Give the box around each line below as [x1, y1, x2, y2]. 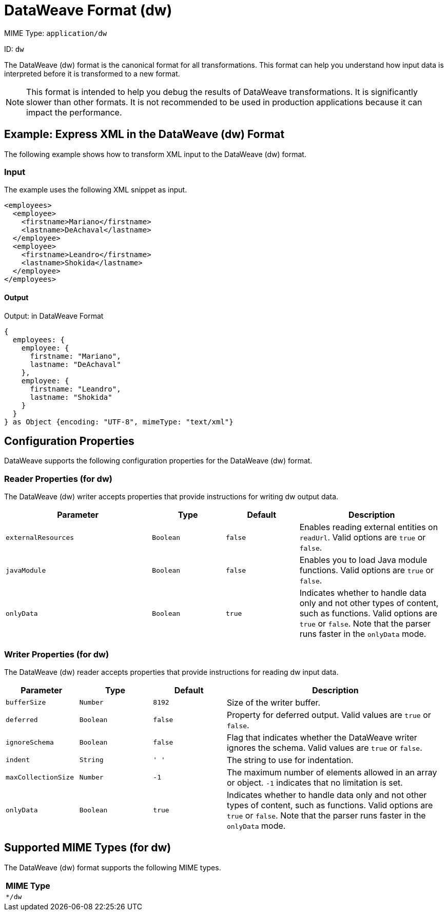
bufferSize [6, 698, 46, 707]
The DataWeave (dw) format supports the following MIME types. [4, 863, 221, 872]
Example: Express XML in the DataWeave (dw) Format [4, 128, 285, 141]
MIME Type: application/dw [4, 28, 107, 37]
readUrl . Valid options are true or [299, 532, 426, 543]
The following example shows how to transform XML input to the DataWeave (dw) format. [4, 149, 306, 159]
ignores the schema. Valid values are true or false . [226, 742, 422, 753]
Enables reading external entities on [299, 522, 438, 533]
